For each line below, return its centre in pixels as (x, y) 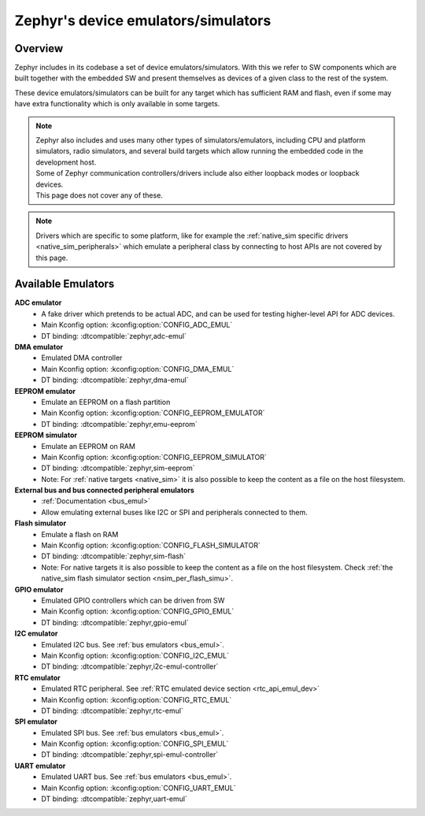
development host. (66, 162)
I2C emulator (36, 633)
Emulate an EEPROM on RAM (88, 446)
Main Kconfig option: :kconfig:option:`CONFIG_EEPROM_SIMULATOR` (154, 457)
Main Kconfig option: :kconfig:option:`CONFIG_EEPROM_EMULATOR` (153, 413)
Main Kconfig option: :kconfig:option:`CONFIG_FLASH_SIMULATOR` (151, 545)
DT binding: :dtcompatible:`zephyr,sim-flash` (114, 556)
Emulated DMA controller (82, 358)
